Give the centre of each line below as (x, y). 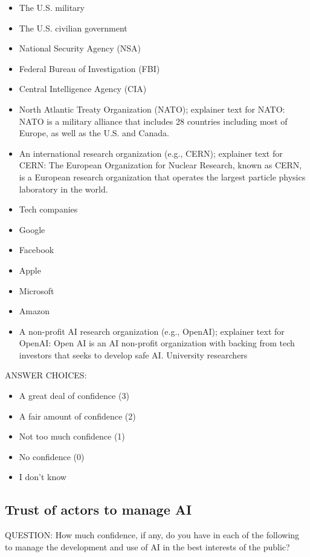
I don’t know (43, 477)
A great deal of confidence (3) (74, 396)
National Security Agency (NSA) (80, 48)
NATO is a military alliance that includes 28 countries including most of (153, 121)
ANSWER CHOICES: (46, 375)
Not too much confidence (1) (72, 436)
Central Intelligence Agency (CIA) (83, 89)
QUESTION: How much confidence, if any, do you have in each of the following (152, 535)
